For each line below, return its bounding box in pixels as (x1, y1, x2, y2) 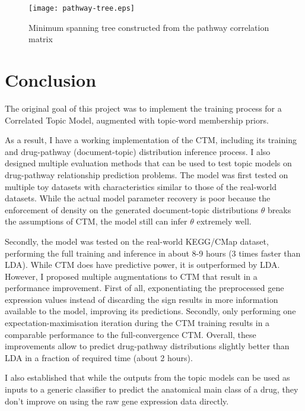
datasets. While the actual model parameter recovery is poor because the (5, 192, 271, 204)
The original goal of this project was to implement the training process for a (5, 102, 282, 114)
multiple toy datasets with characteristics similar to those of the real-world (5, 180, 277, 192)
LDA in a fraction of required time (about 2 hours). (5, 351, 193, 363)
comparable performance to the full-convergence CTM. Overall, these (5, 328, 256, 340)
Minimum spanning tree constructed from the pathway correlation (28, 21, 269, 33)
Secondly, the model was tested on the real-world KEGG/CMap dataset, (5, 235, 269, 247)
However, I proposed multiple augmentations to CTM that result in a (5, 270, 258, 282)
